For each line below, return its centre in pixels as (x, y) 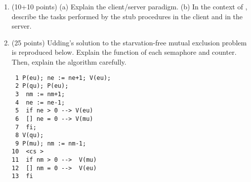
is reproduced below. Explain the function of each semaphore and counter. (124, 52)
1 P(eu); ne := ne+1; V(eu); (63, 78)
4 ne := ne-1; (40, 102)
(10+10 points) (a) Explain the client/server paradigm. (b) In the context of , (129, 6)
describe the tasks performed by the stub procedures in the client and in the (127, 16)
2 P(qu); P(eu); (42, 86)
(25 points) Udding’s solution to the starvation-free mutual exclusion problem (129, 42)
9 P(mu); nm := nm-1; (51, 143)
